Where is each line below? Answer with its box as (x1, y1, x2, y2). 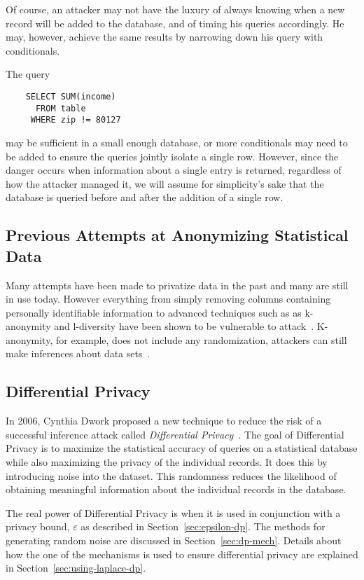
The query (6, 67, 50, 81)
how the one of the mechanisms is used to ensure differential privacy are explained (6, 546, 358, 561)
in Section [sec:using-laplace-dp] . (6, 560, 146, 575)
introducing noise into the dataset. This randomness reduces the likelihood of (6, 468, 337, 483)
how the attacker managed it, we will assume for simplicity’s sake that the (6, 176, 324, 191)
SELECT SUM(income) (25, 91, 116, 102)
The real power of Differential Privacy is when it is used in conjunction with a (6, 505, 341, 520)
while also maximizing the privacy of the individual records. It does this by (6, 455, 328, 469)
